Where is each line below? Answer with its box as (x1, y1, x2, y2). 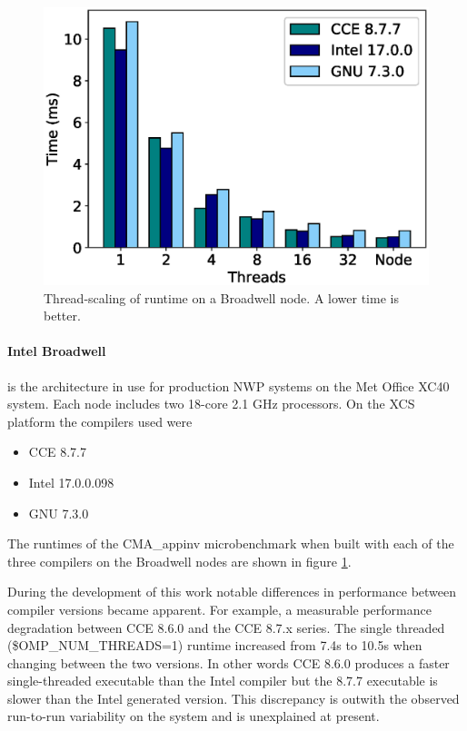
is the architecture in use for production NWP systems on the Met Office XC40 (7, 376, 450, 395)
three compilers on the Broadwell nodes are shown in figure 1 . (7, 551, 352, 570)
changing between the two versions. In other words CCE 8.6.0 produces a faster (7, 653, 450, 672)
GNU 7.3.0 (28, 503, 89, 522)
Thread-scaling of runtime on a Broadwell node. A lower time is (44, 288, 399, 307)
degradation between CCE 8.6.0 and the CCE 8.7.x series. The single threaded (7, 617, 445, 637)
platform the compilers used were (7, 411, 193, 430)
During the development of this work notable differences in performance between (7, 582, 457, 601)
